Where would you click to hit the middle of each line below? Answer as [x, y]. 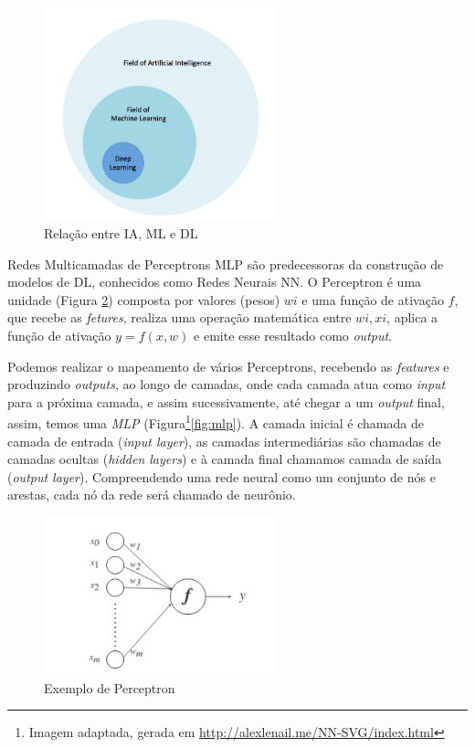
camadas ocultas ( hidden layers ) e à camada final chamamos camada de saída [225, 459]
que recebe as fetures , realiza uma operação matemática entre [179, 317]
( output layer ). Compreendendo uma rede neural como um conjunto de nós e [222, 476]
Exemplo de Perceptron [110, 687]
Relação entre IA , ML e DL [121, 232]
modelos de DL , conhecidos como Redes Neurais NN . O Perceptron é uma [215, 282]
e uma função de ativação [373, 299]
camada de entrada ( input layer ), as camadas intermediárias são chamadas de [224, 441]
